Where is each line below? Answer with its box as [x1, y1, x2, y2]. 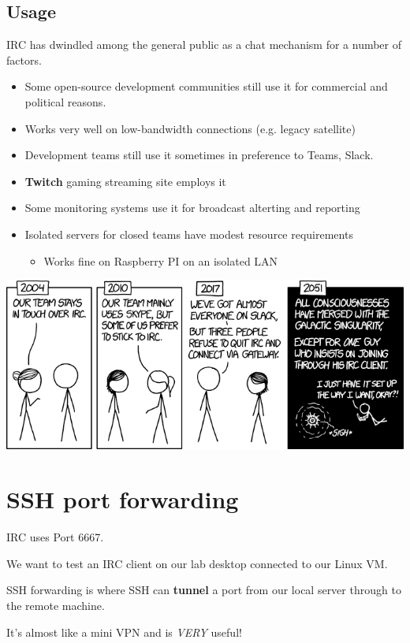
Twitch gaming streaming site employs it [24, 173, 226, 189]
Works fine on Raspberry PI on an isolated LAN [43, 252, 278, 269]
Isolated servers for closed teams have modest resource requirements [24, 225, 353, 242]
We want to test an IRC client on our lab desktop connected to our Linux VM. [6, 555, 388, 571]
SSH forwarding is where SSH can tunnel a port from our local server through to [6, 582, 401, 598]
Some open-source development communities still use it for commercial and [24, 78, 388, 95]
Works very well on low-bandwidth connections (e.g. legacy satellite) [24, 120, 356, 136]
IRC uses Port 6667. [6, 529, 104, 545]
